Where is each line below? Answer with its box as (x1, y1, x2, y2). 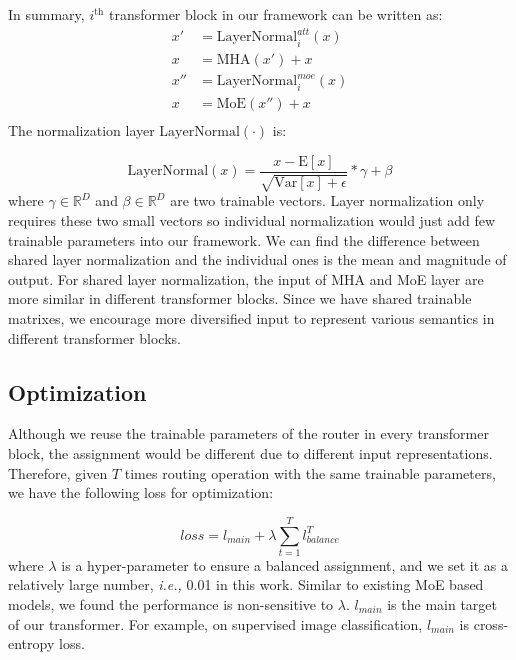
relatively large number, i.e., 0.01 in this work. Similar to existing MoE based (8, 574, 484, 595)
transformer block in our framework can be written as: (108, 4, 443, 24)
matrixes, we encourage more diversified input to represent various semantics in (8, 307, 495, 328)
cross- (473, 613, 509, 634)
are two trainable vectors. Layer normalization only (170, 190, 485, 211)
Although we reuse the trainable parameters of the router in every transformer (8, 423, 489, 444)
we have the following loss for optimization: (8, 482, 274, 503)
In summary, (8, 4, 85, 24)
